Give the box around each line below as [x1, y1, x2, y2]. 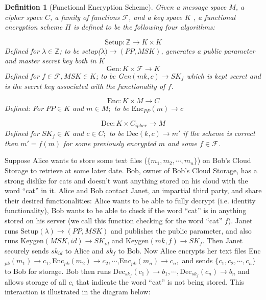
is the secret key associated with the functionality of [5, 80, 165, 91]
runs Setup [5, 225, 39, 236]
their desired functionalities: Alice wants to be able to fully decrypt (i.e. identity [5, 195, 256, 205]
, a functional [193, 11, 236, 22]
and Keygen [111, 235, 149, 246]
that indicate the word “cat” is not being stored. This [76, 276, 244, 287]
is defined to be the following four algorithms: [73, 21, 215, 32]
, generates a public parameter [161, 45, 255, 56]
